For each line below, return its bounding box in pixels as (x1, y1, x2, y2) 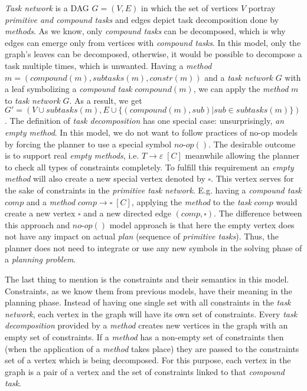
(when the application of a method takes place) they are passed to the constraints (5, 342, 299, 354)
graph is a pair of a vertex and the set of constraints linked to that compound (5, 365, 285, 377)
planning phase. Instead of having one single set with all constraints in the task (5, 296, 291, 308)
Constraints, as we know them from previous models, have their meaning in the (5, 284, 292, 297)
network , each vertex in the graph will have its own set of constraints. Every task (5, 307, 298, 320)
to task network (5, 94, 60, 106)
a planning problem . (5, 253, 76, 265)
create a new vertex (5, 207, 76, 219)
